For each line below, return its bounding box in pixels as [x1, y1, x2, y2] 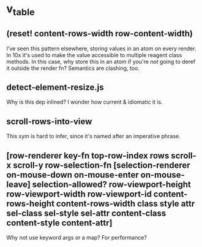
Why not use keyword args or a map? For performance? [6, 234, 147, 241]
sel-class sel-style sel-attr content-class [6, 208, 166, 218]
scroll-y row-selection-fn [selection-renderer [13, 160, 191, 170]
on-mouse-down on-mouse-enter [6, 170, 139, 180]
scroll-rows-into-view [6, 116, 92, 127]
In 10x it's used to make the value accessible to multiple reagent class [6, 51, 182, 58]
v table [6, 2, 35, 18]
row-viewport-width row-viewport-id [6, 189, 152, 199]
